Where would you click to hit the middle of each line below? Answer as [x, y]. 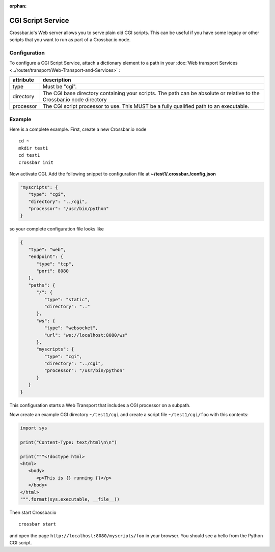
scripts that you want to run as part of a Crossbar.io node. [70, 40]
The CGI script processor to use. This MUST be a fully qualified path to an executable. [146, 106]
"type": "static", [67, 299]
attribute [23, 80]
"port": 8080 [52, 271]
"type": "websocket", [71, 328]
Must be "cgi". [60, 86]
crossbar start [37, 524]
